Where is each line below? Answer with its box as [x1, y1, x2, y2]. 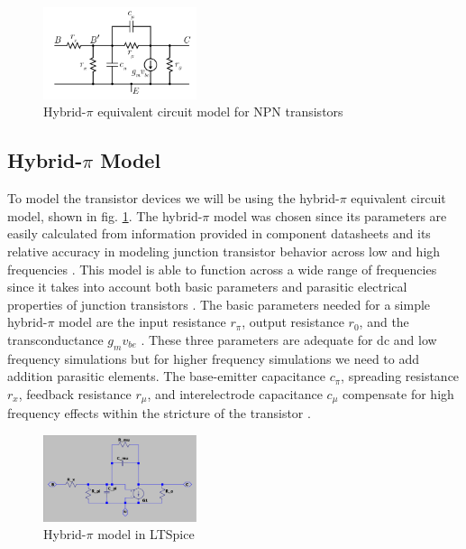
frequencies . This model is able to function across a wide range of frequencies [7, 259, 437, 278]
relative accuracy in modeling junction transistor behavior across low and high [7, 241, 441, 260]
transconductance [7, 330, 104, 349]
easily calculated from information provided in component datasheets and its [7, 224, 431, 243]
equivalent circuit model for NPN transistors [97, 102, 343, 121]
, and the [359, 312, 409, 331]
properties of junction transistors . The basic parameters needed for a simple [7, 294, 431, 313]
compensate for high [343, 384, 454, 403]
